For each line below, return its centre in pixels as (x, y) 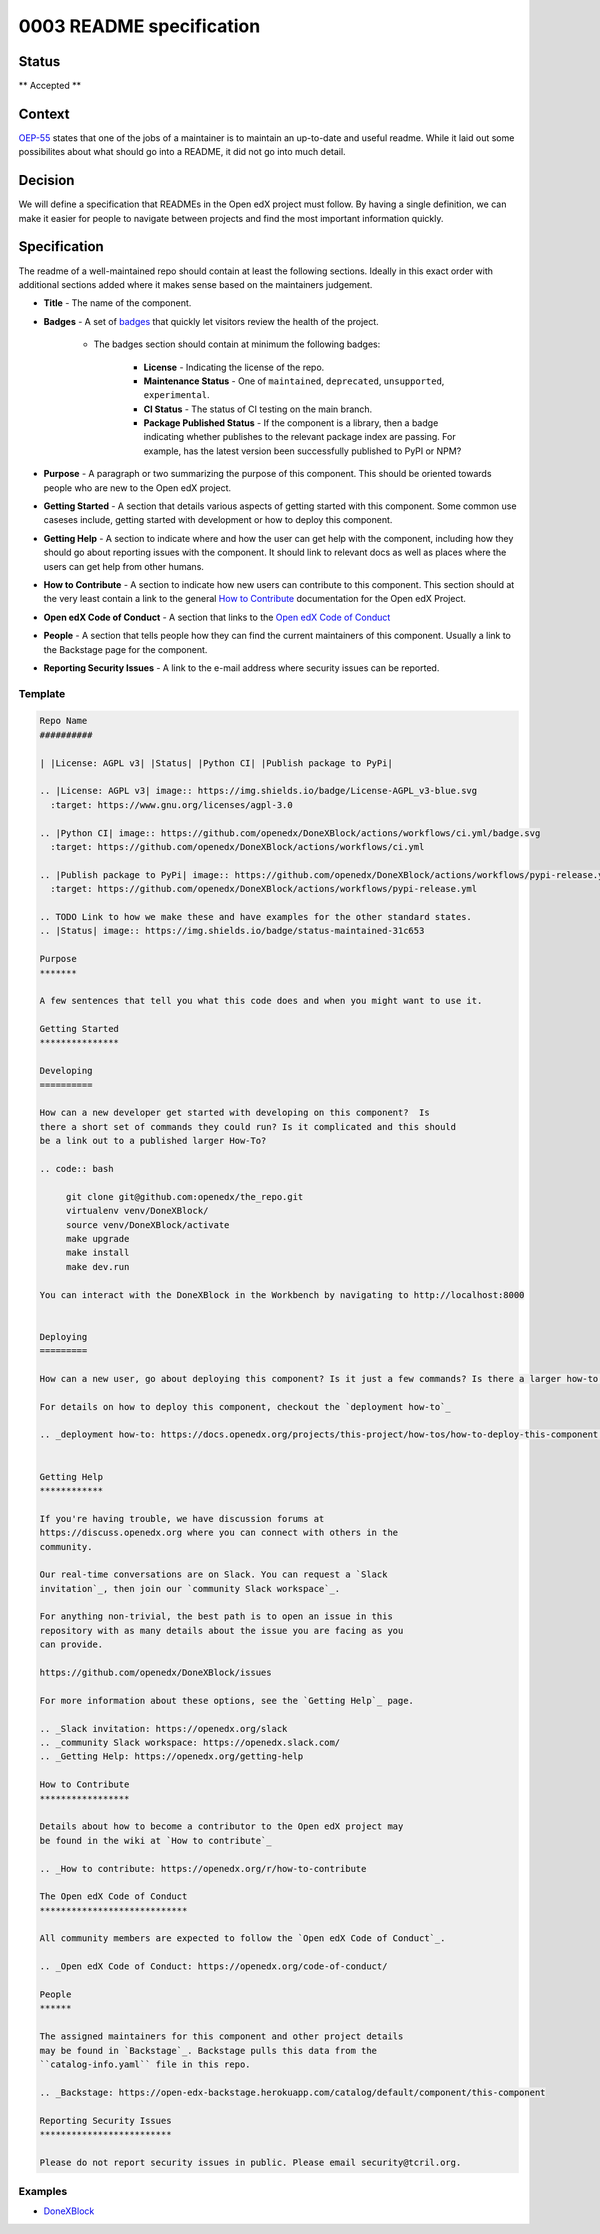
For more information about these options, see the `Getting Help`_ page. (227, 1700)
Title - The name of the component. (117, 303)
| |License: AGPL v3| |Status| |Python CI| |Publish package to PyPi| (216, 763)
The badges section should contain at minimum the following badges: (237, 344)
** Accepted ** (50, 86)
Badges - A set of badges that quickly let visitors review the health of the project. (211, 321)
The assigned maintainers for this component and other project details (221, 2036)
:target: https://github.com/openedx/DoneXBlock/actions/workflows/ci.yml (237, 846)
